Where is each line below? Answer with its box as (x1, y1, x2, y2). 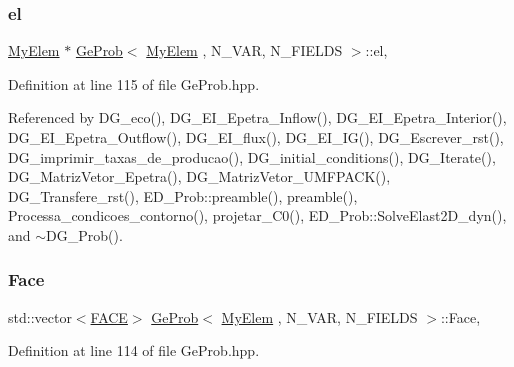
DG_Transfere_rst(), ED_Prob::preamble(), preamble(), (8, 185, 358, 206)
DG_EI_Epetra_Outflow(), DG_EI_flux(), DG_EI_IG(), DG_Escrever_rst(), (8, 127, 504, 147)
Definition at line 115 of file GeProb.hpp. (8, 73, 260, 94)
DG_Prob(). (46, 224, 123, 245)
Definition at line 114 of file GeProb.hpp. (8, 340, 260, 361)
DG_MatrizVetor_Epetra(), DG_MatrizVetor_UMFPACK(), (8, 166, 391, 187)
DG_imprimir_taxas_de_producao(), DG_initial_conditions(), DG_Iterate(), (8, 146, 496, 167)
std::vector (8, 306, 72, 327)
